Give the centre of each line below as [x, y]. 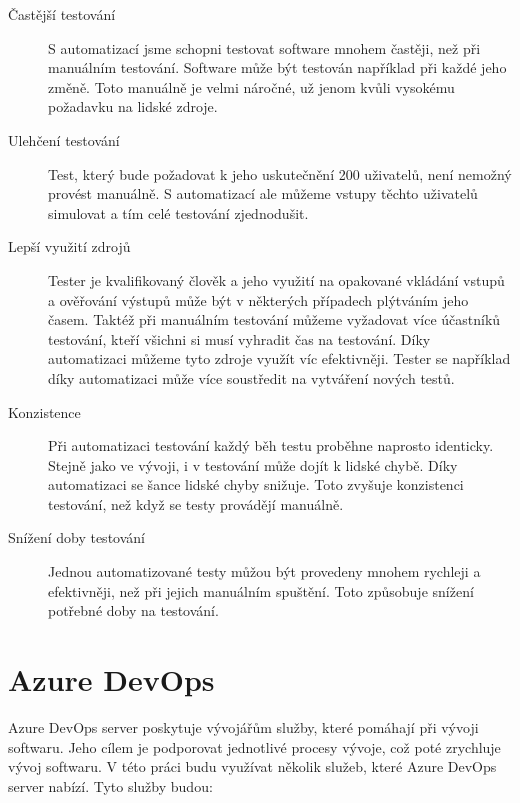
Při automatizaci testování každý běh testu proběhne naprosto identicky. [271, 445]
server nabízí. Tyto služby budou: [110, 785]
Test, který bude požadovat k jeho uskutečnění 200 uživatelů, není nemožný [280, 173]
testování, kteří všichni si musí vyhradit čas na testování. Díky [239, 338]
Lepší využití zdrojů [69, 246]
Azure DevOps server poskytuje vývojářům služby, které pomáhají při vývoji [243, 726]
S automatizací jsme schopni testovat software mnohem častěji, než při [264, 47]
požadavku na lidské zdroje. [133, 106]
